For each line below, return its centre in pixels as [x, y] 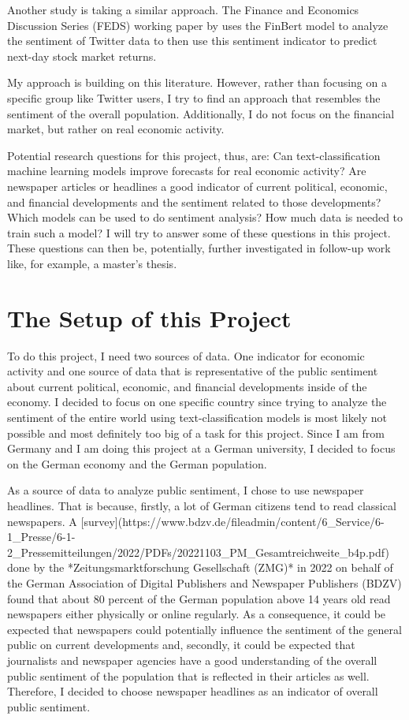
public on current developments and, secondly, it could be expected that [181, 645]
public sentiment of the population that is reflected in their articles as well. [188, 675]
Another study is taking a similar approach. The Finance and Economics [183, 9]
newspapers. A [42, 521]
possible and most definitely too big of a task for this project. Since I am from [196, 433]
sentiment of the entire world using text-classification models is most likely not [197, 417]
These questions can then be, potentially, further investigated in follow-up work [199, 248]
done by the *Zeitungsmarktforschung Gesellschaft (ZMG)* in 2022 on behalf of [200, 567]
